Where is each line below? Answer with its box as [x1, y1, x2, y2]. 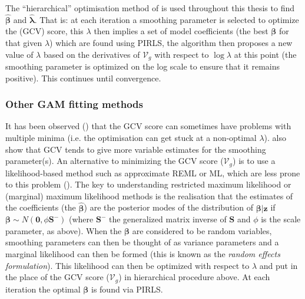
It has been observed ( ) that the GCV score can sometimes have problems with [5, 120, 291, 132]
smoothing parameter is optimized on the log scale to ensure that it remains [5, 60, 280, 73]
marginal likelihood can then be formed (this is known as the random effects [5, 248, 280, 260]
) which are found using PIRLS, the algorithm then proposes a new [49, 37, 293, 48]
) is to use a [233, 155, 276, 167]
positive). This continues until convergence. [5, 71, 161, 84]
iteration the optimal [5, 282, 81, 295]
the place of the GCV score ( [5, 271, 110, 283]
